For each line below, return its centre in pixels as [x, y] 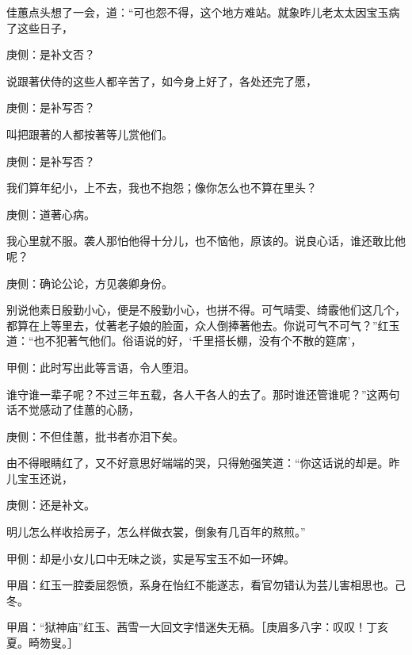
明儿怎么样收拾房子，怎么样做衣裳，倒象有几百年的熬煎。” [156, 532]
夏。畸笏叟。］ [42, 643]
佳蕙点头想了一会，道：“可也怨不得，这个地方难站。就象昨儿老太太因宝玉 [198, 12]
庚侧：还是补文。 [51, 505]
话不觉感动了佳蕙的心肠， [73, 410]
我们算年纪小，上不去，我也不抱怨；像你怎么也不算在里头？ [162, 188]
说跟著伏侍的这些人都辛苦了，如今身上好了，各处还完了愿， [162, 80]
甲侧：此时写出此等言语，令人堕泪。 [101, 367]
